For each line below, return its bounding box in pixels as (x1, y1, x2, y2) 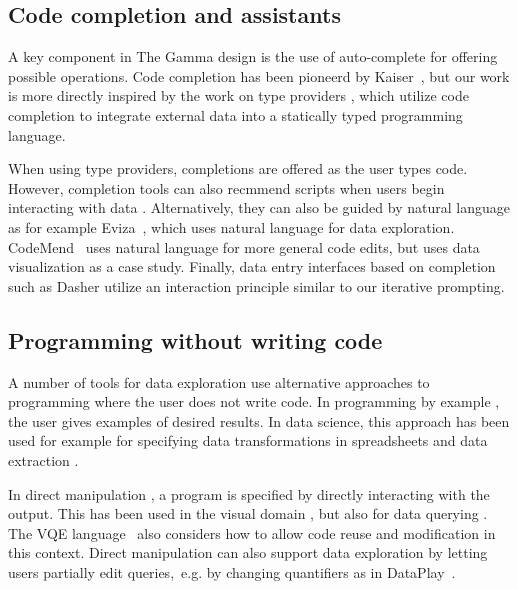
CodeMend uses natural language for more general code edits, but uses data (8, 236, 480, 257)
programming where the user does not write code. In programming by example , (8, 391, 500, 412)
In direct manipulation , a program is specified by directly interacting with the (8, 483, 490, 504)
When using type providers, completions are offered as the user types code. (8, 158, 468, 179)
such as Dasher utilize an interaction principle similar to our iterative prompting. (8, 275, 505, 296)
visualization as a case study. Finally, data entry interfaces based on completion (8, 256, 496, 277)
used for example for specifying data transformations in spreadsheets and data (8, 430, 488, 451)
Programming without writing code (8, 324, 383, 355)
